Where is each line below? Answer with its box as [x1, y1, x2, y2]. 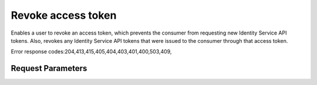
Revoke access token [11, 9, 117, 22]
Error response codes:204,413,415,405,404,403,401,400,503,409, [11, 48, 172, 55]
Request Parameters [11, 63, 87, 73]
